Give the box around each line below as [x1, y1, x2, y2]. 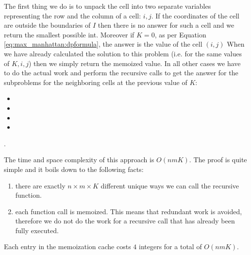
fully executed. [15, 225, 59, 235]
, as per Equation [154, 29, 206, 39]
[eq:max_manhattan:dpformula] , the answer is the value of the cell [4, 39, 202, 49]
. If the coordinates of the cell [151, 10, 239, 20]
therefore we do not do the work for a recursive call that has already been [15, 216, 235, 226]
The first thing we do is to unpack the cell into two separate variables [4, 1, 211, 11]
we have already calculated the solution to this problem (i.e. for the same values [4, 48, 242, 58]
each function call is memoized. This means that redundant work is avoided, [15, 206, 242, 216]
